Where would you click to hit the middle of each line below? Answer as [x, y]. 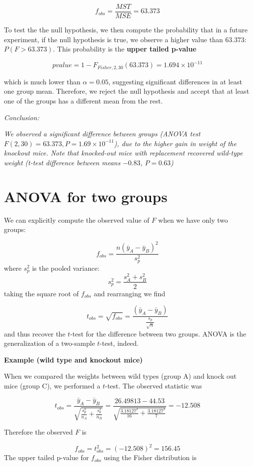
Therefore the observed [38, 432]
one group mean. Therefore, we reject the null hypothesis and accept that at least [127, 91]
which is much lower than [42, 81]
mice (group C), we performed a [52, 386]
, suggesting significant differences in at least [175, 81]
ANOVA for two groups [86, 196]
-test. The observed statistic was [153, 386]
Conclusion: [22, 117]
